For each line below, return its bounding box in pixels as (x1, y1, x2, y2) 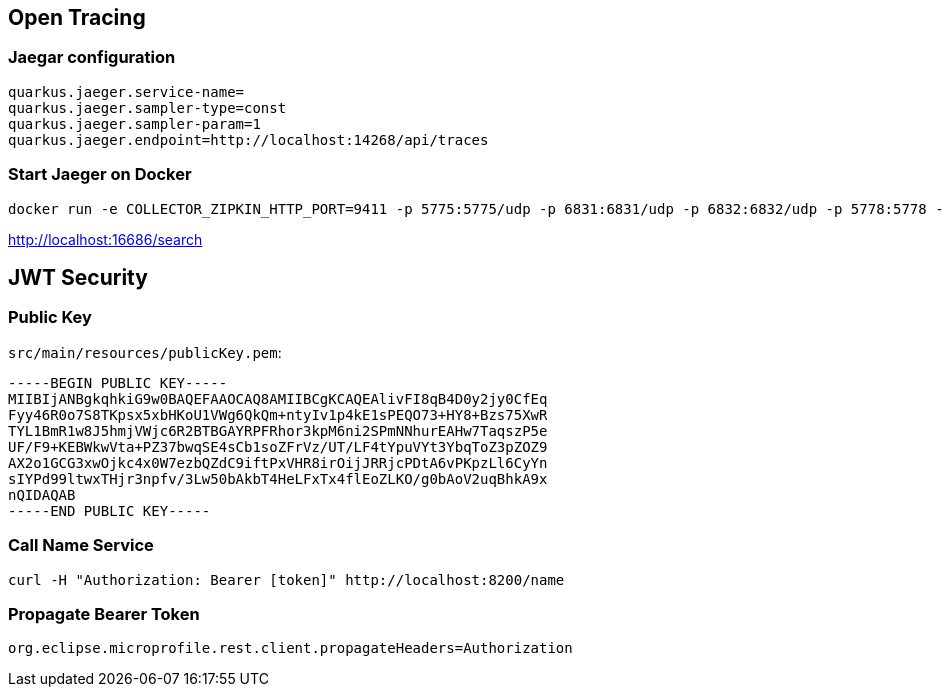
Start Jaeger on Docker (8, 164, 192, 185)
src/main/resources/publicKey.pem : (8, 343, 282, 361)
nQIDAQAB (8, 486, 76, 503)
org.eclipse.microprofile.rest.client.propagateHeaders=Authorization (8, 640, 573, 657)
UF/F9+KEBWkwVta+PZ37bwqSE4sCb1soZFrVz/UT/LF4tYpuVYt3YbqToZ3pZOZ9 (8, 438, 548, 455)
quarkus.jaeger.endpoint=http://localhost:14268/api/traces (8, 131, 489, 148)
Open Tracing (8, 5, 146, 30)
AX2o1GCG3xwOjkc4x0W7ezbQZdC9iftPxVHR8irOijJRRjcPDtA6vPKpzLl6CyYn (8, 454, 548, 471)
